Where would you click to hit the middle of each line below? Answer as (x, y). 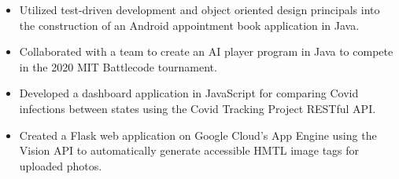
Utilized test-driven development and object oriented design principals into (199, 9)
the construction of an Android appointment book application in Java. (189, 25)
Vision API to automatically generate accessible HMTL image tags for (189, 150)
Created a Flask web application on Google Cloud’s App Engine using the (198, 135)
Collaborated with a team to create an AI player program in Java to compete (206, 51)
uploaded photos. (61, 165)
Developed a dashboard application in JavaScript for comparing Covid (189, 93)
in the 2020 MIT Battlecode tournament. (118, 66)
